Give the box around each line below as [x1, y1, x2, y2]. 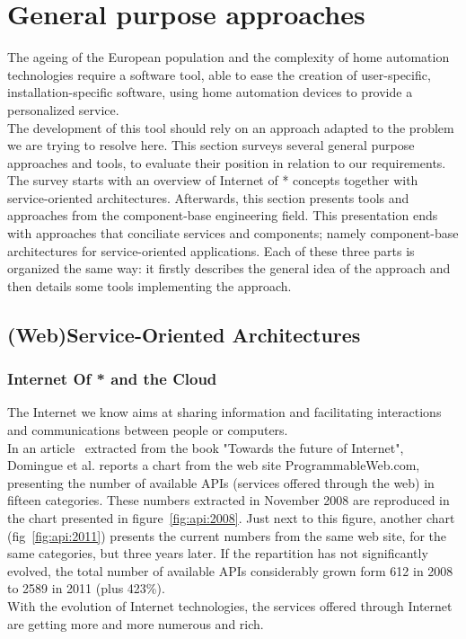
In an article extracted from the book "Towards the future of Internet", [7, 438, 404, 457]
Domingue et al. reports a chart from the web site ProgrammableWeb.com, [7, 456, 420, 475]
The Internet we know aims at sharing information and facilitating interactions [7, 403, 442, 422]
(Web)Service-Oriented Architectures [7, 320, 361, 348]
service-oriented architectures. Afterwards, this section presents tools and [7, 188, 409, 207]
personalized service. [7, 100, 119, 119]
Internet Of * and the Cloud [7, 368, 217, 390]
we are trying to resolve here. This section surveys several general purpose [7, 136, 415, 155]
